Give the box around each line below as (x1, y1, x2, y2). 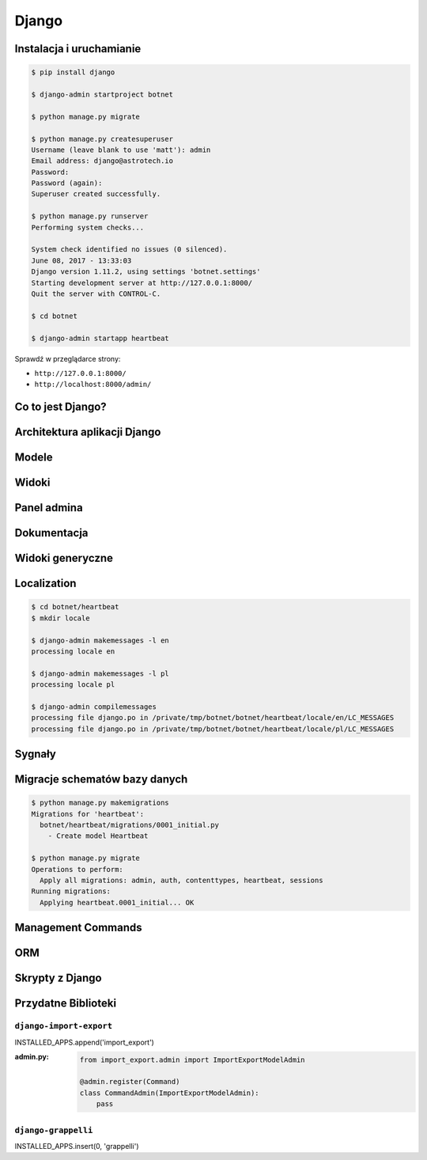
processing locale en (31, 646, 115, 656)
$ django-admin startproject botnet (31, 89, 174, 99)
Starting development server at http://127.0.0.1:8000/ (31, 278, 253, 287)
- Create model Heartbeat (47, 832, 149, 840)
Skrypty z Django (14, 972, 102, 985)
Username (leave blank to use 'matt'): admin (31, 145, 211, 154)
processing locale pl (31, 680, 115, 689)
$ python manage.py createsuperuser (31, 135, 174, 143)
